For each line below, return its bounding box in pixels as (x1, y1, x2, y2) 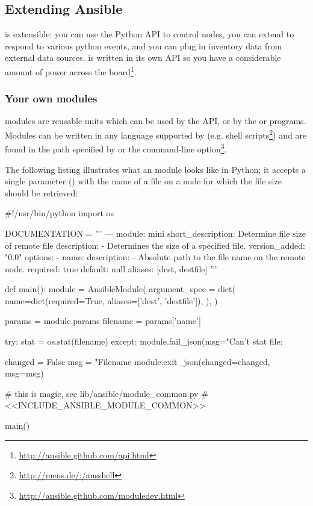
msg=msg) (5, 367, 44, 379)
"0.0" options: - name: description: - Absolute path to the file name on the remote (5, 251, 306, 263)
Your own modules (5, 91, 98, 106)
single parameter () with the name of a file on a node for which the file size (5, 175, 282, 187)
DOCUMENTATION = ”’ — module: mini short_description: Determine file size (5, 226, 306, 239)
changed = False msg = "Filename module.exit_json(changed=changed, (5, 355, 270, 367)
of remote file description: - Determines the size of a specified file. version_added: (5, 239, 305, 251)
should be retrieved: (5, 186, 78, 199)
